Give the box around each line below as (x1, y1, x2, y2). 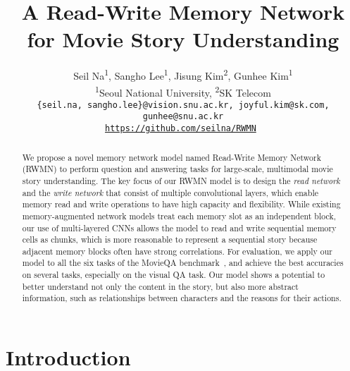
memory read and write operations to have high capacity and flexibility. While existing (22, 198, 341, 210)
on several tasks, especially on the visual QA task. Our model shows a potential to (22, 269, 325, 281)
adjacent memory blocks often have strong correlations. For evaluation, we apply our (22, 245, 332, 257)
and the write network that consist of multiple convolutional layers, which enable (22, 186, 318, 198)
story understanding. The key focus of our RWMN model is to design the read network (22, 174, 340, 186)
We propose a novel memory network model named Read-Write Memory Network (22, 151, 321, 163)
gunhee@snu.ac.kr (142, 111, 224, 122)
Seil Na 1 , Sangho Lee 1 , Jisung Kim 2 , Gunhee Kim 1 (73, 66, 293, 83)
